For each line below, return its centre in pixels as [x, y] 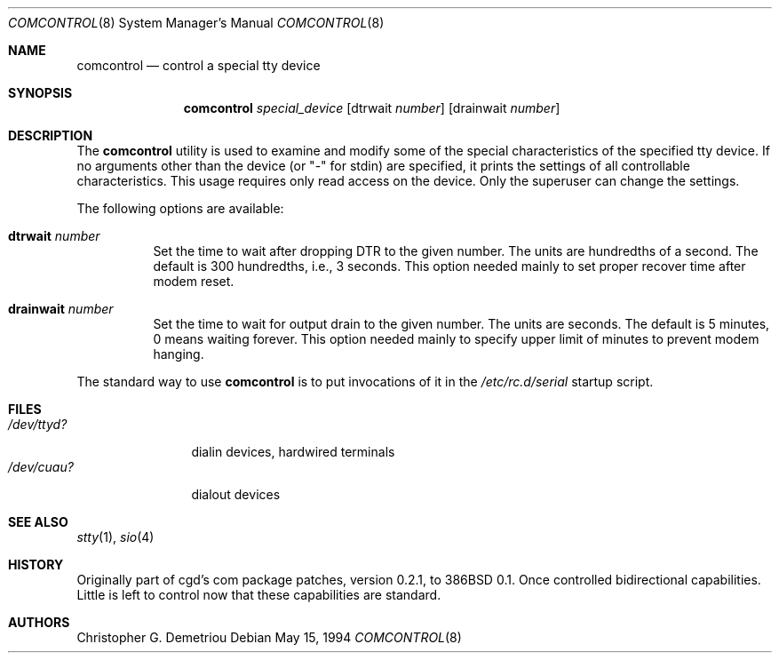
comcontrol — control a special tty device [199, 65]
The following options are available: [180, 208]
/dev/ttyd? [38, 424]
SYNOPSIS [40, 93]
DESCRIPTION [51, 135]
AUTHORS [39, 622]
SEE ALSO [38, 522]
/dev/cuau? [41, 467]
